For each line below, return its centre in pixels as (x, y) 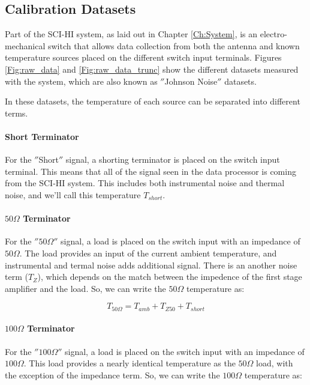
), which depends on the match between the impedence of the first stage (170, 277)
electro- (273, 34)
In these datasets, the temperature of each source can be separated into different (153, 101)
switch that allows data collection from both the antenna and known (174, 45)
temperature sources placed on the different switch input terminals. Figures (143, 57)
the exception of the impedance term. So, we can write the (112, 374)
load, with (275, 363)
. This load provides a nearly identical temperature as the (130, 363)
